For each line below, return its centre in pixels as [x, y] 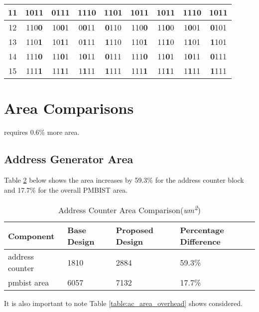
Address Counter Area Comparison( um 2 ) [129, 209]
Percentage [202, 230]
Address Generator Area [69, 159]
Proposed [134, 230]
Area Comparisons [69, 108]
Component [31, 236]
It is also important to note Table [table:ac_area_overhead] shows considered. [123, 303]
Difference [200, 242]
